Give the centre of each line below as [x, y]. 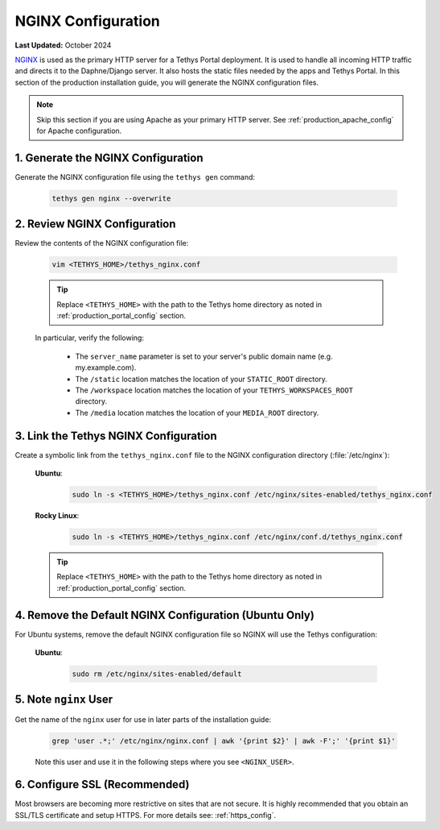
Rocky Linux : [57, 516]
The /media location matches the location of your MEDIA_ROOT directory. [197, 413]
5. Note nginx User [64, 700]
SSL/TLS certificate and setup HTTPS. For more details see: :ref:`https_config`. [146, 815]
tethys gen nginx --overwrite [111, 198]
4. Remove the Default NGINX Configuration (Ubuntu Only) [165, 615]
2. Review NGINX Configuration [95, 224]
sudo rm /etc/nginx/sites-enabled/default [157, 674]
